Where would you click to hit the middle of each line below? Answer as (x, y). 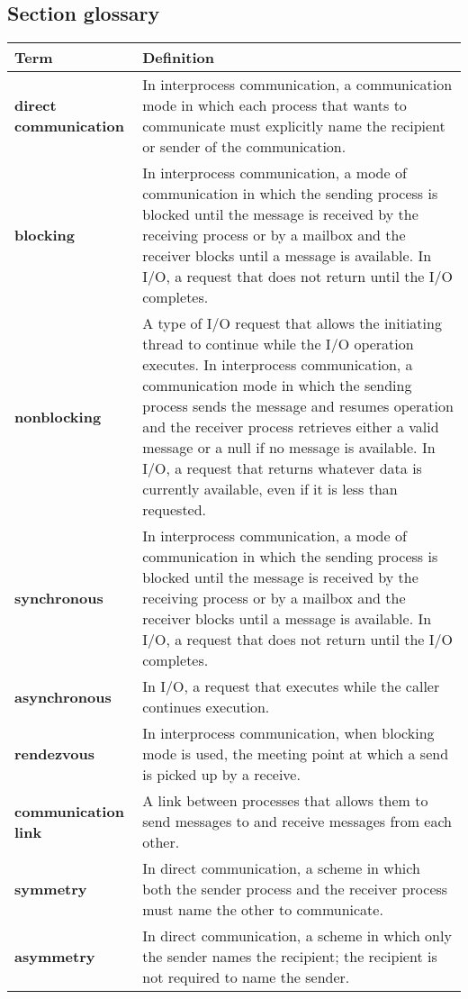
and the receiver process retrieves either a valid (291, 427)
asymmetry (55, 957)
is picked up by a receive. (221, 775)
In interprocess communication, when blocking (288, 733)
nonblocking (58, 416)
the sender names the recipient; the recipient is (290, 957)
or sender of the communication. (244, 147)
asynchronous (63, 696)
